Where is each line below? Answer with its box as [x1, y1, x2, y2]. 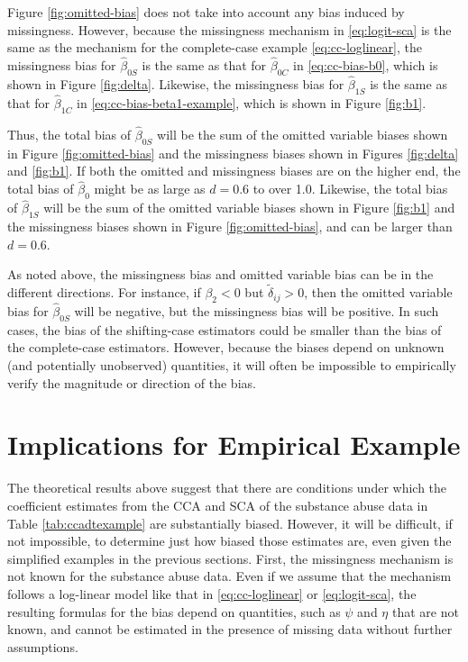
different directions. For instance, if [7, 283, 201, 302]
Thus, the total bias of [7, 125, 132, 144]
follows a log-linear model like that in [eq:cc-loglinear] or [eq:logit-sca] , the [7, 584, 417, 603]
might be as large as [94, 179, 206, 198]
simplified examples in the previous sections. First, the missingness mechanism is [7, 549, 454, 567]
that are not [391, 602, 459, 621]
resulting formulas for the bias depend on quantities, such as [7, 602, 341, 621]
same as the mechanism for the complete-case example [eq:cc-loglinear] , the [7, 38, 422, 57]
